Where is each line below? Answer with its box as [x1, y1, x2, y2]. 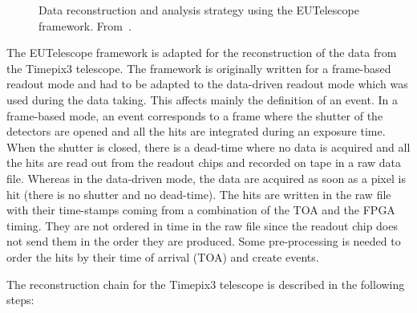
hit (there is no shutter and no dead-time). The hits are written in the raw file [6, 185, 391, 202]
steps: [6, 291, 34, 308]
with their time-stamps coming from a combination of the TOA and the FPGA [6, 201, 395, 218]
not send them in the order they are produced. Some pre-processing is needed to [6, 233, 401, 250]
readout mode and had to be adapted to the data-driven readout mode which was [6, 75, 408, 92]
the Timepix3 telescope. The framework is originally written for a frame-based [6, 59, 391, 76]
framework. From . [38, 17, 132, 34]
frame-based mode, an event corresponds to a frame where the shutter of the [6, 107, 383, 124]
